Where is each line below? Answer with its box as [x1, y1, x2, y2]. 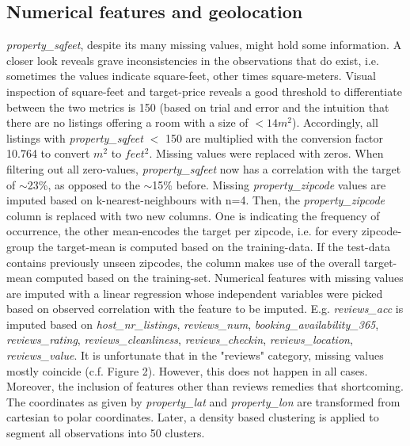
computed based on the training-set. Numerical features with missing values [36, 269, 404, 286]
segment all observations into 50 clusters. [6, 425, 205, 441]
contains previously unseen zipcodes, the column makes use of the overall [6, 253, 361, 270]
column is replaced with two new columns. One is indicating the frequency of [6, 207, 380, 223]
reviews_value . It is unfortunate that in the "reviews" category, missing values [6, 347, 384, 364]
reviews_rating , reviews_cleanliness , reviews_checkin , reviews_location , [6, 331, 353, 348]
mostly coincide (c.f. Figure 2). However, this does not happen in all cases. [6, 362, 368, 379]
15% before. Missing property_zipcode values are [152, 176, 386, 193]
